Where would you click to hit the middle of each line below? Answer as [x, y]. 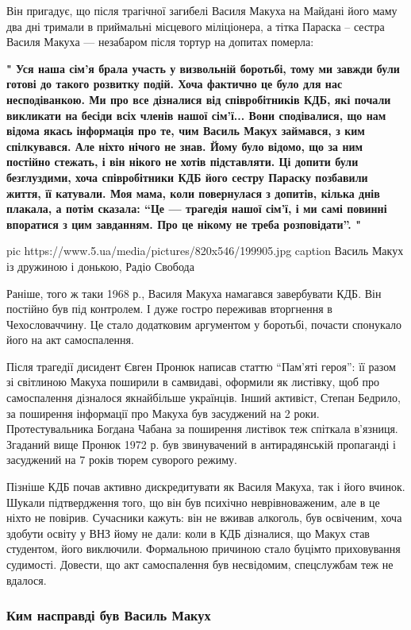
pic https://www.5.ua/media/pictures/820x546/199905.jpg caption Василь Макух [205, 251]
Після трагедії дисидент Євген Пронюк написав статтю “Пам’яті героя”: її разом [201, 366]
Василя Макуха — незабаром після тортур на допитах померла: [160, 42]
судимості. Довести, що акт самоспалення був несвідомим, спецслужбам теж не [200, 564]
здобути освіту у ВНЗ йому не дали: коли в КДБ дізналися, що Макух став [188, 533]
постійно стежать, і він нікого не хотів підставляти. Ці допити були [182, 162]
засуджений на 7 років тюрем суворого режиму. [122, 460]
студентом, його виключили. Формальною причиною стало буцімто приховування [204, 549]
